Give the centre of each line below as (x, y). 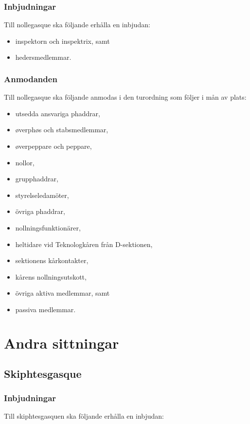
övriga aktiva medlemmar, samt (62, 293)
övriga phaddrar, (40, 211)
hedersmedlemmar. (43, 57)
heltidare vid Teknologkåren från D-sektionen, (84, 244)
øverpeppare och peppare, (54, 146)
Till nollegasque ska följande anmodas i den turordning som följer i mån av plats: (125, 97)
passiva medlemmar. (45, 309)
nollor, (25, 162)
